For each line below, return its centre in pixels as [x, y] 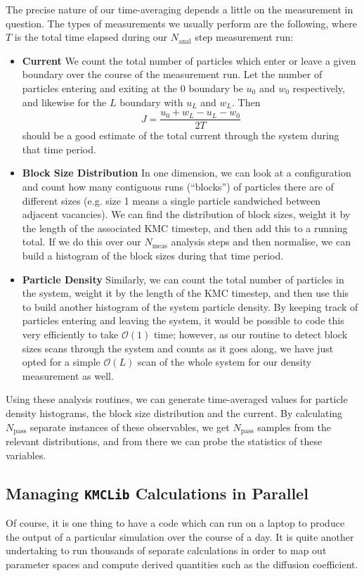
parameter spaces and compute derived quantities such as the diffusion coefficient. [182, 564]
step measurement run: [244, 37]
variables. [26, 455]
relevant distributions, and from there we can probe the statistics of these [164, 441]
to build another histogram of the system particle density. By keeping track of [190, 306]
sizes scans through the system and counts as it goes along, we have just [178, 348]
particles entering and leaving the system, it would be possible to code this [183, 320]
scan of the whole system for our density [225, 362]
